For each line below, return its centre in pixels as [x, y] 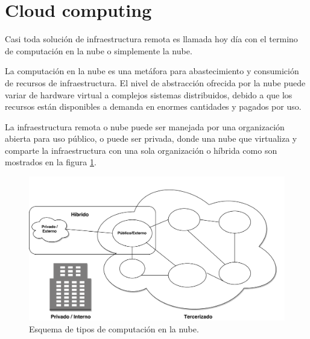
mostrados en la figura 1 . [51, 162]
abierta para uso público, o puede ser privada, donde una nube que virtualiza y [151, 138]
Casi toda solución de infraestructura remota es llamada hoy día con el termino [151, 39]
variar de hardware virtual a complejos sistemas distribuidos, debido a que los [149, 94]
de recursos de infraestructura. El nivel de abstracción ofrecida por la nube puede [155, 82]
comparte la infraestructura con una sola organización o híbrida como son [141, 150]
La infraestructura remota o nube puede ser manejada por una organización [145, 126]
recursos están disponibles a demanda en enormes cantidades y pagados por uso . [153, 106]
